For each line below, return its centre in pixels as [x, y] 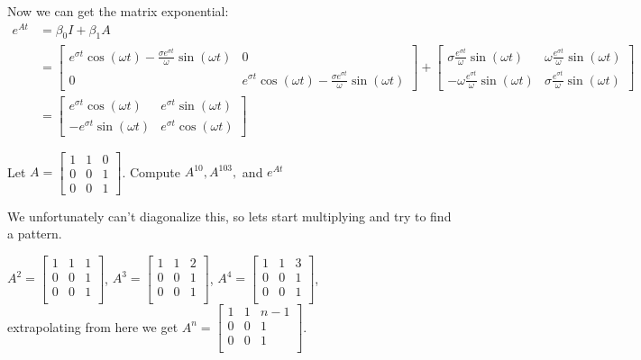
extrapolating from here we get [93, 326]
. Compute [151, 171]
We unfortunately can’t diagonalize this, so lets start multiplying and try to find [229, 216]
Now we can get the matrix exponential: [118, 11]
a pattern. [35, 234]
